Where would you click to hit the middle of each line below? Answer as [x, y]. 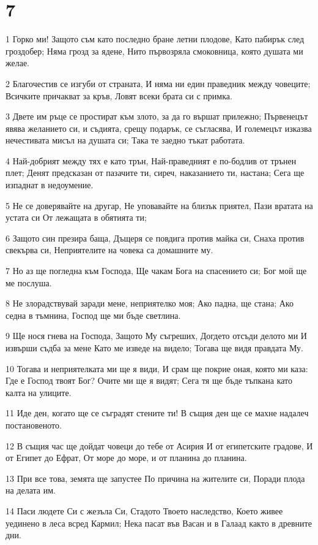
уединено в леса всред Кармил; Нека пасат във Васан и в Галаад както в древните [159, 523]
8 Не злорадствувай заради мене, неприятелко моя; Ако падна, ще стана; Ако [150, 303]
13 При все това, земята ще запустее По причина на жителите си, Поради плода [155, 478]
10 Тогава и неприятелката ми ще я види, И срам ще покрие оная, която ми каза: [157, 368]
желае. [18, 63]
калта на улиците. [39, 392]
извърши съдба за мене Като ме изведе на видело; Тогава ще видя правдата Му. [154, 348]
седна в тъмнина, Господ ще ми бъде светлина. [93, 315]
